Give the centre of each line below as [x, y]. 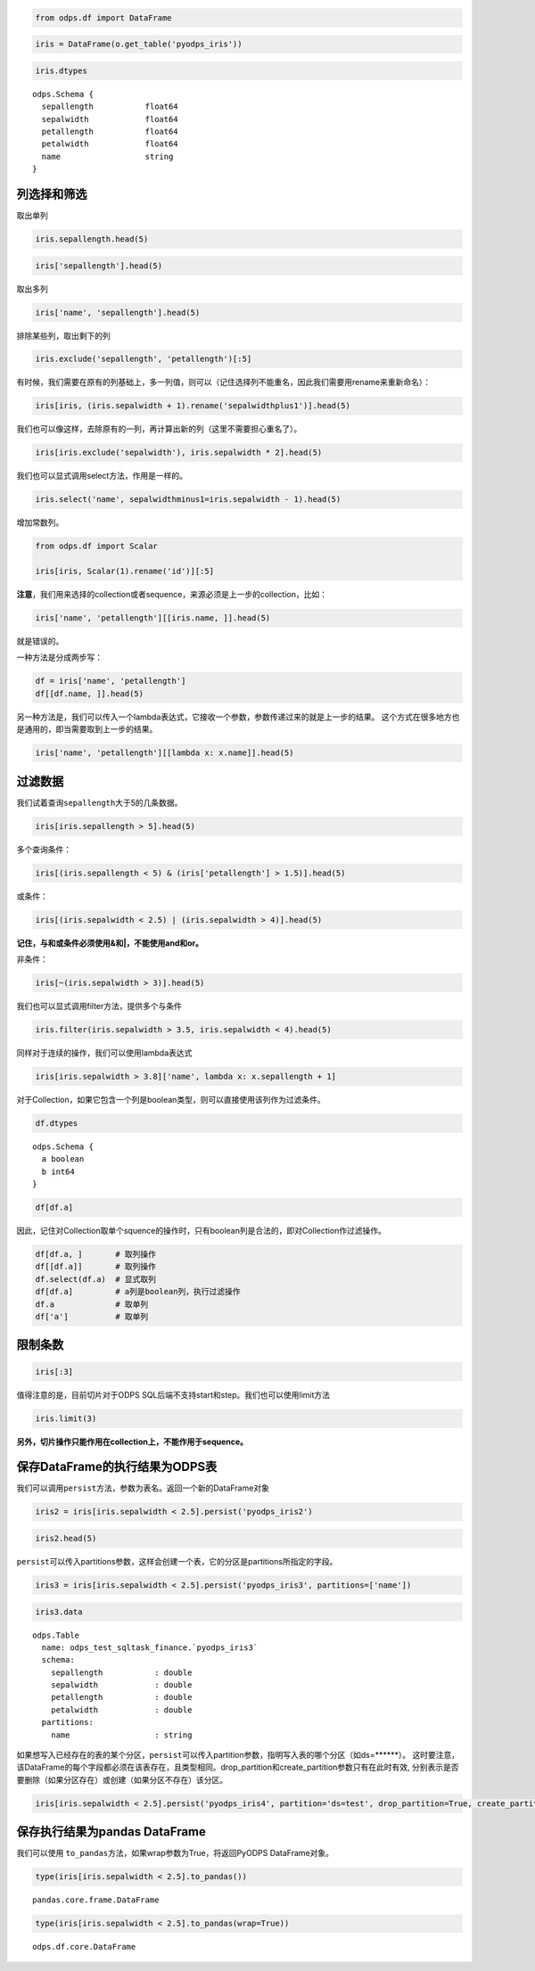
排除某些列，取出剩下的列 [63, 335]
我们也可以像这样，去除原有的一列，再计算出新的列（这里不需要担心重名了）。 [159, 429]
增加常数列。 [40, 522]
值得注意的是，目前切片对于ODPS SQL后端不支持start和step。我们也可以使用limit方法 [173, 1394]
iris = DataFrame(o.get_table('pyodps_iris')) [139, 44]
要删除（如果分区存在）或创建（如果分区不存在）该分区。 [122, 1779]
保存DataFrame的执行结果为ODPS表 [117, 1467]
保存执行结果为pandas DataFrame [111, 1832]
